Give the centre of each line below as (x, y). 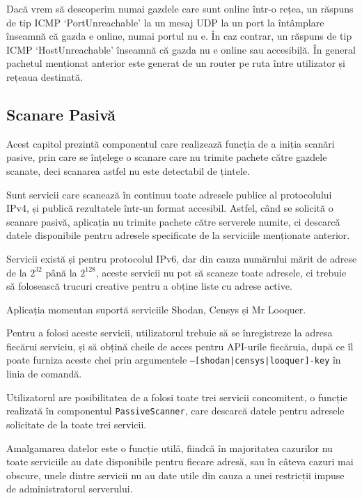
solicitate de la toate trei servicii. (77, 424)
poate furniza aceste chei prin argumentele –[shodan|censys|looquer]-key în (174, 360)
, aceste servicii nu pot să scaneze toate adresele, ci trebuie (221, 272)
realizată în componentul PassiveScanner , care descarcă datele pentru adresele (175, 411)
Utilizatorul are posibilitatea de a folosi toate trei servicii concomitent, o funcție (177, 397)
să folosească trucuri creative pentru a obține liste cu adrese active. (149, 286)
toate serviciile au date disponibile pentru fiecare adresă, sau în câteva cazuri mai (180, 461)
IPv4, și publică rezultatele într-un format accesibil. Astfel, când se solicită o (170, 208)
